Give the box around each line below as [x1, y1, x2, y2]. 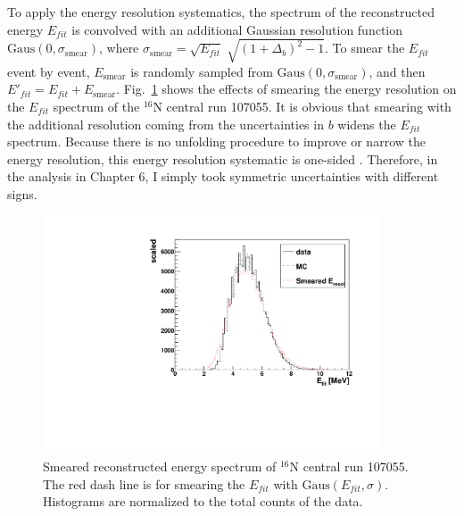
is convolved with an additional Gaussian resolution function [71, 20, 403, 38]
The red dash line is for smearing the [43, 474, 245, 493]
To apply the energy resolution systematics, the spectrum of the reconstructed [7, 3, 435, 21]
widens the [337, 114, 396, 133]
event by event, [7, 62, 90, 80]
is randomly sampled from [130, 62, 273, 80]
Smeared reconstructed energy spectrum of [43, 457, 277, 476]
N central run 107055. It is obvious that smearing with [153, 96, 452, 115]
